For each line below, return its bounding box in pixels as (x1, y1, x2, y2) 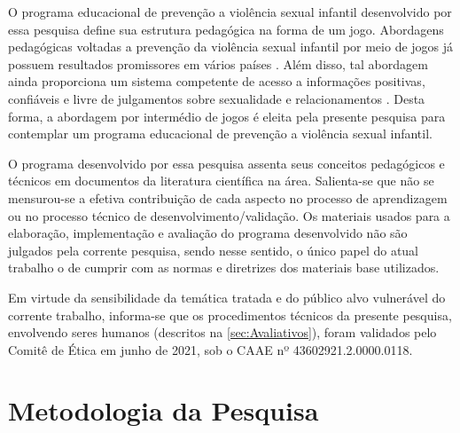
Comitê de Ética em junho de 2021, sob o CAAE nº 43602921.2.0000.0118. (8, 340, 413, 358)
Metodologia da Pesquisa (8, 392, 319, 429)
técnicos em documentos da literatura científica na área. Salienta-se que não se (8, 171, 434, 190)
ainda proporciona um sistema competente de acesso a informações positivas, (8, 72, 425, 91)
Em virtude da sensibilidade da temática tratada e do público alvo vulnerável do (8, 287, 446, 306)
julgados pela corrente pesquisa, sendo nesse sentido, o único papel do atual (8, 240, 419, 259)
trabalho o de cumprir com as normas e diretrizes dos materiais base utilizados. (8, 258, 440, 277)
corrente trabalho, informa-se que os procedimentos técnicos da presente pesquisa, (8, 305, 452, 324)
